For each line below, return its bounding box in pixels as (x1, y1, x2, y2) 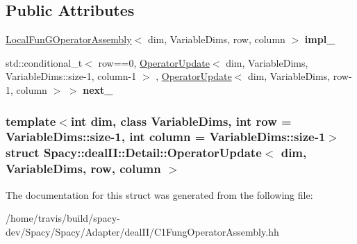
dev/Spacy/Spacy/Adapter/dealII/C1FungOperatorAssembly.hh (6, 224, 279, 238)
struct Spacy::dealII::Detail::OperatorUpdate (6, 144, 262, 161)
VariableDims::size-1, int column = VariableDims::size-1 (6, 128, 326, 145)
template (6, 112, 56, 129)
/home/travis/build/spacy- (6, 211, 120, 225)
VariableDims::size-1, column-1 (6, 69, 137, 83)
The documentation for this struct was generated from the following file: (6, 187, 313, 202)
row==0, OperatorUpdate (98, 55, 210, 70)
